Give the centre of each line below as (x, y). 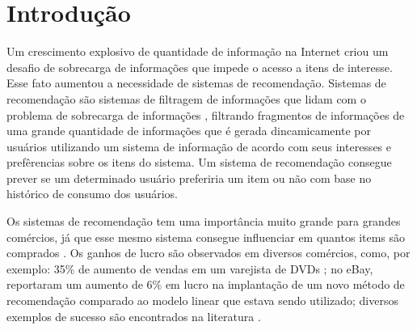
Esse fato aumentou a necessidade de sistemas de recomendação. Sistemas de (196, 83)
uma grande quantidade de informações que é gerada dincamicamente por (189, 131)
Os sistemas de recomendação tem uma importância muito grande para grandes (204, 221)
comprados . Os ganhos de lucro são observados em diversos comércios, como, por (208, 253)
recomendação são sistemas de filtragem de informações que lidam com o (186, 98)
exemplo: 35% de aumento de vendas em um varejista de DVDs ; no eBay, (190, 268)
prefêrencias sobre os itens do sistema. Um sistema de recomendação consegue (199, 162)
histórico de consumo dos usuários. (93, 194)
